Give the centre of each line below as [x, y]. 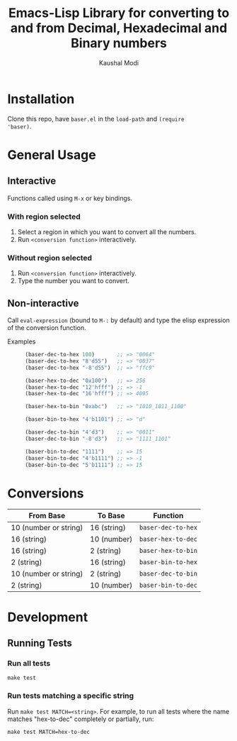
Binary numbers [119, 43]
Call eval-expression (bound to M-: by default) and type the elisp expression [118, 320]
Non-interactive [43, 303]
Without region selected [50, 258]
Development [48, 617]
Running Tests [40, 643]
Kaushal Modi [119, 62]
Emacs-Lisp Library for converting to [119, 13]
